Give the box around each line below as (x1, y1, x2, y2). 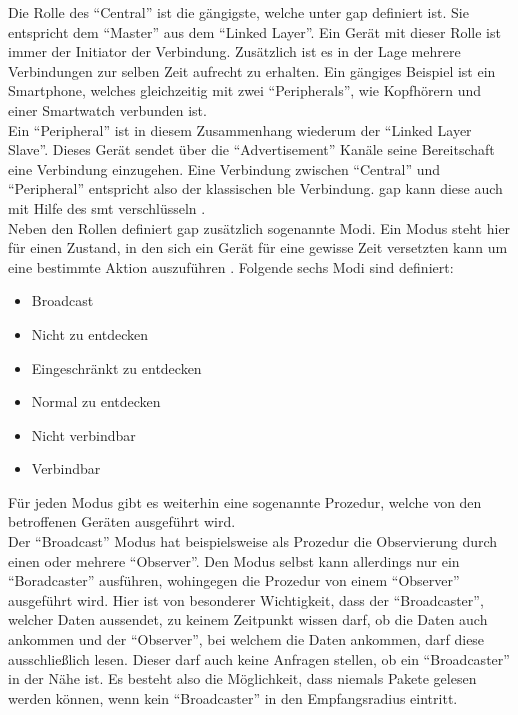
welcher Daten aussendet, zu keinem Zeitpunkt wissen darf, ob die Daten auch (8, 609, 488, 630)
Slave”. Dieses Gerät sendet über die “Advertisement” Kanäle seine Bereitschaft (8, 139, 495, 160)
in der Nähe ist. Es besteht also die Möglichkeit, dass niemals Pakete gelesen (8, 668, 477, 689)
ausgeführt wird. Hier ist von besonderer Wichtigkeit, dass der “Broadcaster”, (8, 589, 484, 610)
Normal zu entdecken (31, 391, 161, 412)
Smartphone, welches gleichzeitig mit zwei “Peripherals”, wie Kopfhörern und (8, 80, 482, 101)
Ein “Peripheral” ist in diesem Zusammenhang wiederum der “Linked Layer (8, 119, 472, 140)
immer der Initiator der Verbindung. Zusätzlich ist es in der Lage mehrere (8, 41, 461, 62)
